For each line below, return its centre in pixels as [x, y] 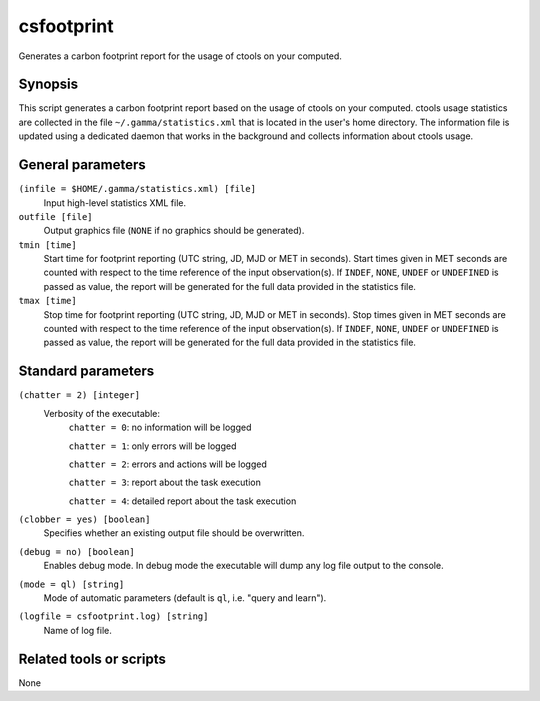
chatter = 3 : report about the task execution [165, 482]
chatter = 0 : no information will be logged [160, 427]
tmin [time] [47, 244]
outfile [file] [56, 216]
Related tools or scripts [92, 658]
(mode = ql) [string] [71, 584]
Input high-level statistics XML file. [115, 202]
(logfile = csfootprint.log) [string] [113, 616]
